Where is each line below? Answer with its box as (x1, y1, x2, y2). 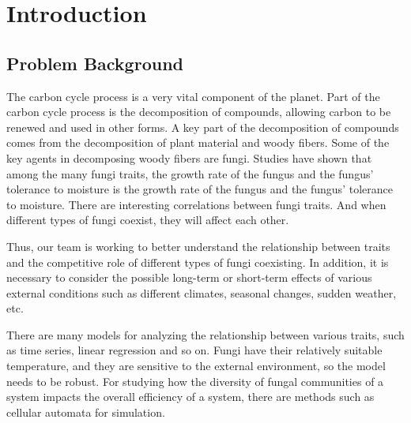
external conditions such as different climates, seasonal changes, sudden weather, (6, 284, 397, 301)
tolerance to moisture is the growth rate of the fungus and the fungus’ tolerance (6, 181, 393, 197)
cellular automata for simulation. (6, 403, 165, 420)
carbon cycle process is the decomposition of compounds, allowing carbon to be (6, 103, 391, 120)
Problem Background (6, 51, 183, 75)
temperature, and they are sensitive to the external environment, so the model (6, 357, 386, 374)
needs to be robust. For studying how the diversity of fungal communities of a (6, 372, 384, 389)
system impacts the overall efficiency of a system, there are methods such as (6, 388, 375, 405)
